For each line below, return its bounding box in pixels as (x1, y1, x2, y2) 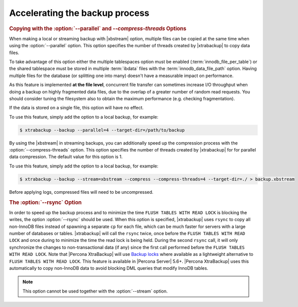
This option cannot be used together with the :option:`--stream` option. (22, 288, 168, 294)
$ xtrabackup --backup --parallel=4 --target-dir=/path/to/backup (19, 127, 185, 133)
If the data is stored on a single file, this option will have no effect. (9, 105, 144, 111)
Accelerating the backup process (9, 7, 149, 18)
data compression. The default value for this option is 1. (9, 154, 123, 160)
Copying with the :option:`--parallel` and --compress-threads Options (9, 25, 186, 32)
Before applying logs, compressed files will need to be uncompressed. (9, 189, 153, 195)
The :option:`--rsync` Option (9, 199, 82, 206)
